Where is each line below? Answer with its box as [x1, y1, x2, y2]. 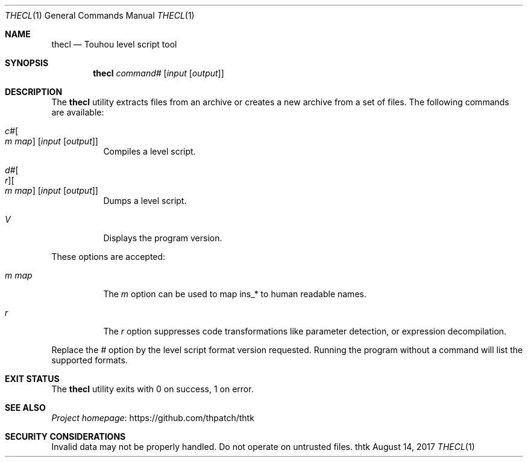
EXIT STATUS [5, 374, 60, 384]
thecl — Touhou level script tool [51, 39, 177, 49]
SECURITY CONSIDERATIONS [5, 431, 126, 442]
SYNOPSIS [5, 58, 49, 68]
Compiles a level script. [103, 146, 196, 156]
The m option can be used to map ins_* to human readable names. [103, 289, 366, 299]
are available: [51, 107, 104, 117]
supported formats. [51, 355, 128, 365]
